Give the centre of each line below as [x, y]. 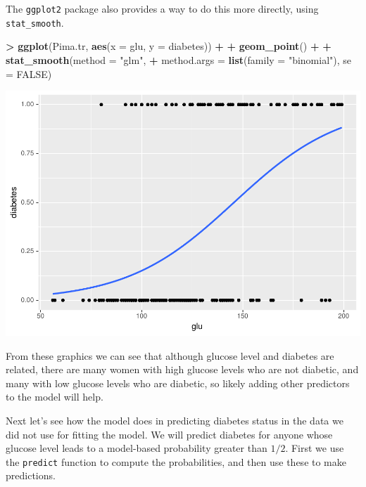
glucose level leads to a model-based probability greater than [137, 448]
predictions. [31, 475]
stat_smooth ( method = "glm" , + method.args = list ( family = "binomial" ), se [179, 59]
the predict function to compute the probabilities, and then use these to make [176, 461]
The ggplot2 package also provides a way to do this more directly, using [162, 8]
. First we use [315, 448]
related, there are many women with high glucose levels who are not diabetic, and [182, 369]
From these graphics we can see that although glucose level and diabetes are [170, 355]
